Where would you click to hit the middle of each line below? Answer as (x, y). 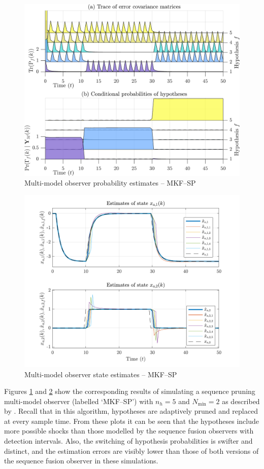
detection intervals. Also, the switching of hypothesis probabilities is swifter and (128, 441)
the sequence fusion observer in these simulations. (81, 461)
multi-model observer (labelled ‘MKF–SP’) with (79, 401)
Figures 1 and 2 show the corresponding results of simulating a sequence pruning (130, 391)
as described (241, 401)
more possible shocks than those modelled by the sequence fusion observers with (129, 431)
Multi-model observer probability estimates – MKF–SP (110, 183)
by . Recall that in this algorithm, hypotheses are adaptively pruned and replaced (131, 411)
